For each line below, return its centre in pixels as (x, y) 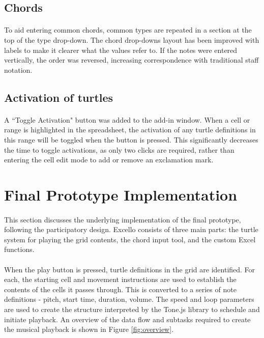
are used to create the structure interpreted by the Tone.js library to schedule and (132, 309)
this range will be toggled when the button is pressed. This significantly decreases (131, 139)
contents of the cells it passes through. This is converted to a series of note (120, 289)
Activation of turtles (59, 97)
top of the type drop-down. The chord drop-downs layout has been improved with (132, 39)
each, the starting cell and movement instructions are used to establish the (120, 279)
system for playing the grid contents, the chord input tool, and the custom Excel (130, 239)
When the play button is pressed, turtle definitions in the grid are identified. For (130, 269)
